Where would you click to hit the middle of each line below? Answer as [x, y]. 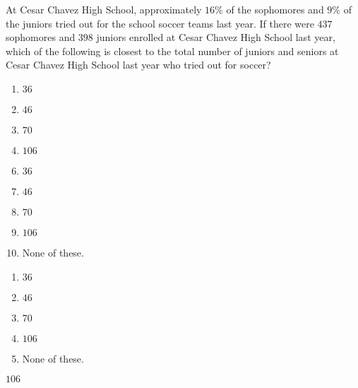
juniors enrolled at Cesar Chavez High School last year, [216, 37]
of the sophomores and [275, 9]
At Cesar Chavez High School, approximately [104, 9]
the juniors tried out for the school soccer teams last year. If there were [160, 23]
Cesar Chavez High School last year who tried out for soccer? [138, 65]
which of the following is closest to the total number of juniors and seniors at [172, 51]
